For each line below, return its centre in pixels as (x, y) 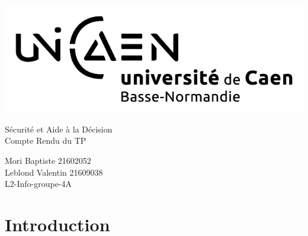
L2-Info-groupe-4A (38, 184)
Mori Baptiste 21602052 (48, 160)
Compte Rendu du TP (46, 140)
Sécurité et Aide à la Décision (59, 129)
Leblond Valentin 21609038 (54, 172)
